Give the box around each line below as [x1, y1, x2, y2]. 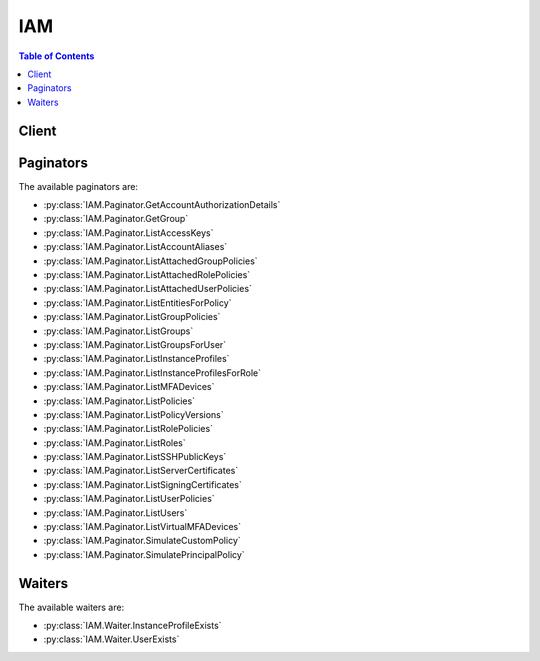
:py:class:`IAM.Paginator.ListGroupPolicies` [43, 311, 221, 323]
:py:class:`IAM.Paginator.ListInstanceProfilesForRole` [43, 366, 262, 379]
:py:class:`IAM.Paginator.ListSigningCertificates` [43, 478, 242, 490]
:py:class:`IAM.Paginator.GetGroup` [43, 213, 189, 225]
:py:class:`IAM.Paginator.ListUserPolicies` [43, 493, 215, 505]
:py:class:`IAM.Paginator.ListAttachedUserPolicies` [43, 283, 252, 295]
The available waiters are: [18, 601, 125, 613]
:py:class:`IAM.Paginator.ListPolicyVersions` [43, 408, 224, 420]
